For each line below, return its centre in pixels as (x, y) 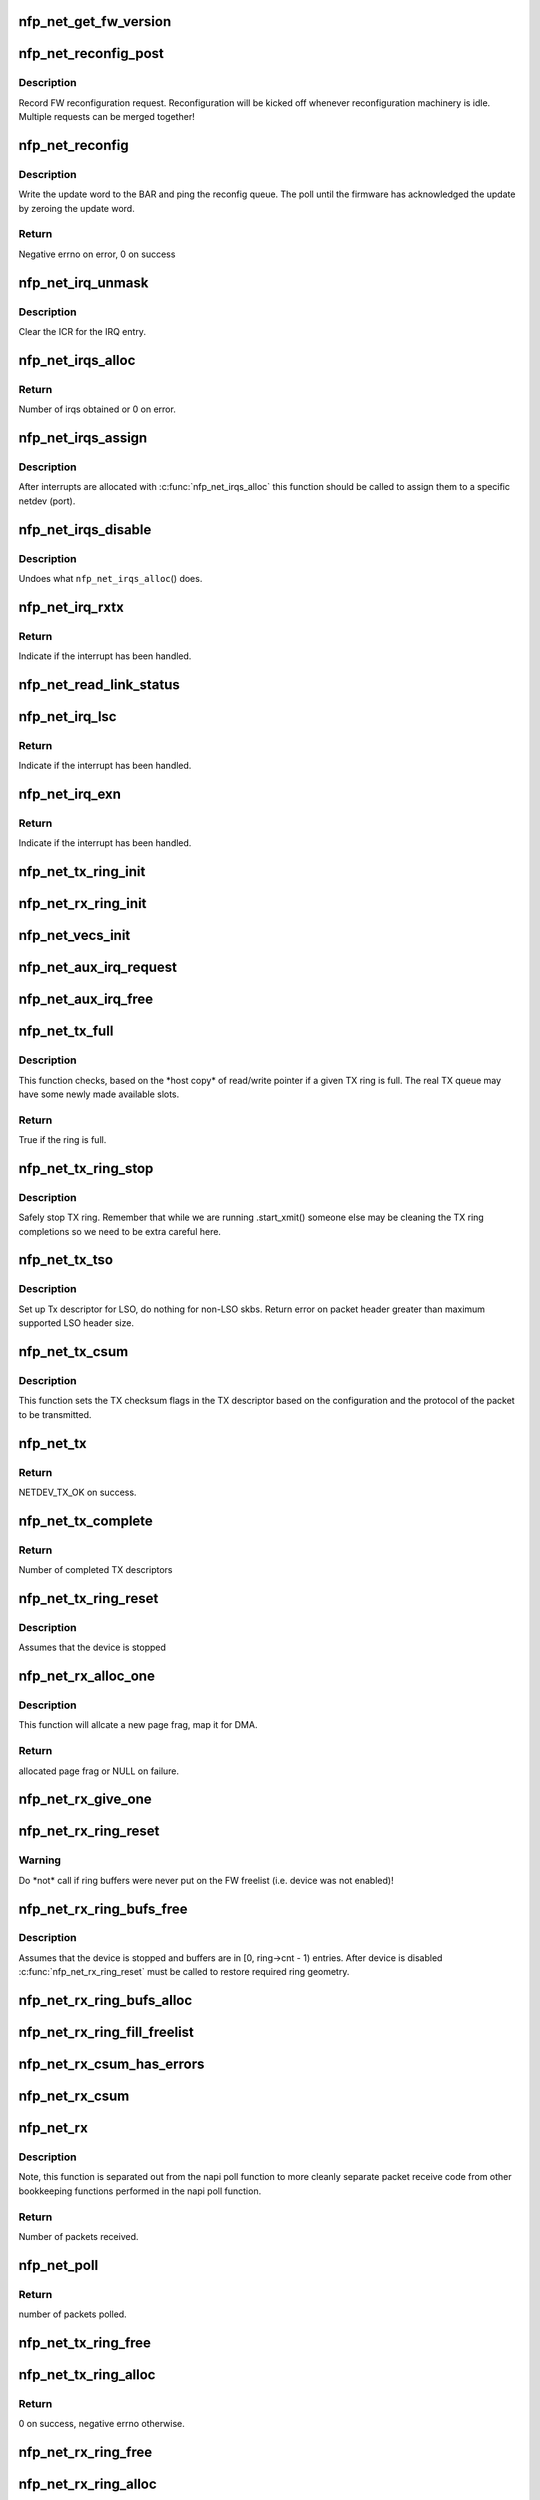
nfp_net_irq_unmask (83, 282)
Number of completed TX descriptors (95, 1570)
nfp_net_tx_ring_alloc (87, 2374)
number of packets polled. (72, 2314)
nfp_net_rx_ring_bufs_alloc (105, 2000)
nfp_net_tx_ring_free (85, 2342)
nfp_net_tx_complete (86, 1520)
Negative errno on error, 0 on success (97, 254)
